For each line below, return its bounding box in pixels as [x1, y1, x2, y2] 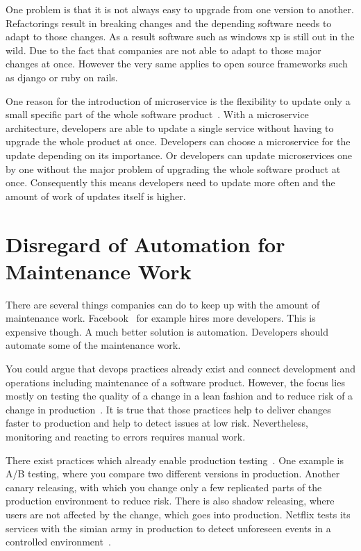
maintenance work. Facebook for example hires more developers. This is [6, 311, 316, 325]
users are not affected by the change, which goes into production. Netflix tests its [6, 507, 351, 521]
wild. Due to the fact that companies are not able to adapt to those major [6, 42, 321, 57]
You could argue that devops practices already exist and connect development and [6, 361, 355, 375]
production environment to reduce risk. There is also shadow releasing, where [6, 493, 335, 508]
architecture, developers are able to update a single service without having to [6, 120, 334, 135]
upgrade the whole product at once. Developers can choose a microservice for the [6, 134, 351, 149]
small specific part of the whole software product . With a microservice [6, 107, 309, 122]
